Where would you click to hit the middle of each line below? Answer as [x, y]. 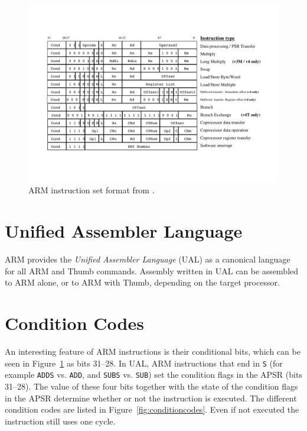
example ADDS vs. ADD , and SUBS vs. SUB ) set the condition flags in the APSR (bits [153, 375]
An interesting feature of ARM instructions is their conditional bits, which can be [153, 351]
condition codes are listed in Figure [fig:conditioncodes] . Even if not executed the [152, 409]
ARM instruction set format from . [92, 190]
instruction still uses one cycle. [60, 421]
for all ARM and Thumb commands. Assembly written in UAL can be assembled [152, 270]
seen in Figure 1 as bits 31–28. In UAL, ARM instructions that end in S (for [144, 363]
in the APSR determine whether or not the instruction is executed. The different [151, 398]
